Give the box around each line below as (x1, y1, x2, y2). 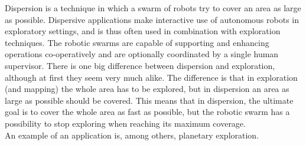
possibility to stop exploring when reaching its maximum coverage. (5, 117, 246, 129)
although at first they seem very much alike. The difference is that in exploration (5, 71, 298, 83)
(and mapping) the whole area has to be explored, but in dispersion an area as (5, 83, 289, 95)
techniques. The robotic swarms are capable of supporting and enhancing (5, 36, 269, 48)
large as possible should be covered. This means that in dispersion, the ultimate (5, 94, 294, 106)
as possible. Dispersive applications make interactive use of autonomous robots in (5, 13, 299, 25)
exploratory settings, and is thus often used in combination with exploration (5, 25, 281, 37)
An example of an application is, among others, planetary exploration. (5, 128, 259, 141)
